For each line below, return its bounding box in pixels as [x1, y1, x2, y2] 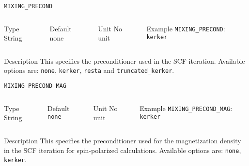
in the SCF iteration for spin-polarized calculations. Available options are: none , [4, 145, 241, 155]
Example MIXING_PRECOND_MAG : [140, 103, 233, 113]
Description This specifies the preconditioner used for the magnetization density [4, 135, 241, 145]
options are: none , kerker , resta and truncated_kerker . [4, 65, 174, 75]
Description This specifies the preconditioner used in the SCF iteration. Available [4, 55, 245, 66]
